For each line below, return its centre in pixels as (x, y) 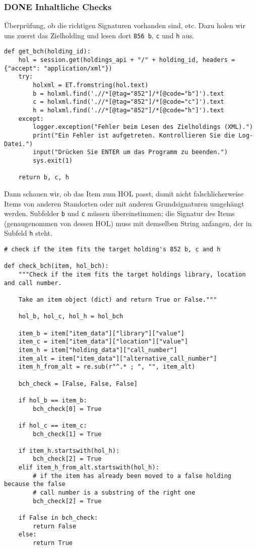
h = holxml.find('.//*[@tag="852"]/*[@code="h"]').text (129, 111)
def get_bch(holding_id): (47, 52)
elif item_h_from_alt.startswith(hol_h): (89, 468)
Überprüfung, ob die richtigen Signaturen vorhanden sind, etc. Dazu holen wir (125, 25)
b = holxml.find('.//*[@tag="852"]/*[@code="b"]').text (129, 93)
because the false (35, 484)
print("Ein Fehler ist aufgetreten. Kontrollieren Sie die (134, 136)
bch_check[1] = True (67, 434)
